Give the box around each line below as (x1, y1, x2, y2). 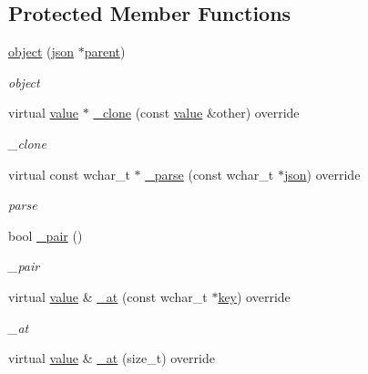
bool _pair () (8, 225, 83, 244)
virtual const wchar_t (8, 164, 130, 183)
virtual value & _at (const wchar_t (8, 286, 208, 306)
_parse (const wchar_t (145, 164, 274, 183)
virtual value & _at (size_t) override (8, 348, 215, 368)
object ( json (8, 42, 75, 61)
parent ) (84, 42, 126, 61)
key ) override (218, 286, 291, 306)
